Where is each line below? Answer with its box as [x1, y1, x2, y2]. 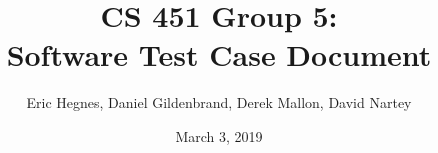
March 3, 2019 [175, 125, 263, 146]
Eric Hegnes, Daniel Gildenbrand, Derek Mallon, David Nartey [26, 92, 412, 113]
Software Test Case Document [6, 34, 432, 75]
